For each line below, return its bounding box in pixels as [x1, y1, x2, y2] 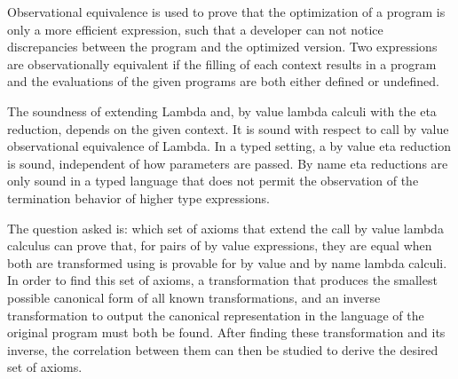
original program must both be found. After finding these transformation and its [7, 323, 446, 342]
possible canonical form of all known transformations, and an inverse [7, 288, 381, 306]
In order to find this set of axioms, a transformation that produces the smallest [7, 271, 438, 289]
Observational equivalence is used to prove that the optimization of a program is [7, 3, 446, 20]
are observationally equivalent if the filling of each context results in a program [7, 54, 437, 73]
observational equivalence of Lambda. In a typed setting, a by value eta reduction [7, 137, 452, 155]
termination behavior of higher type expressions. [7, 188, 270, 207]
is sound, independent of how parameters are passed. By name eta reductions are [7, 154, 448, 172]
